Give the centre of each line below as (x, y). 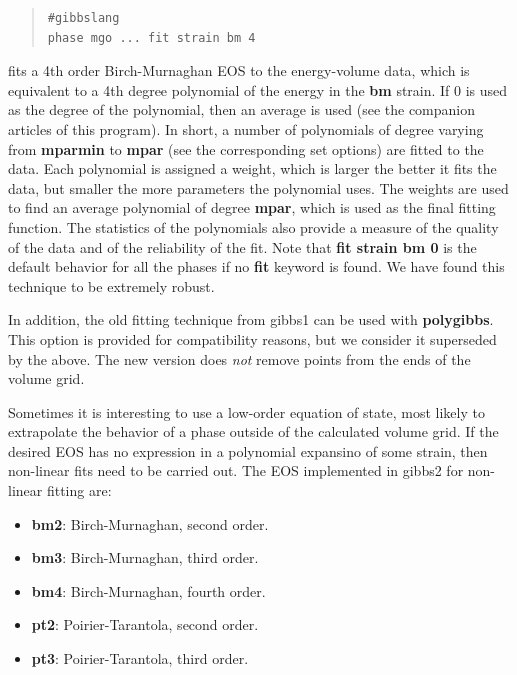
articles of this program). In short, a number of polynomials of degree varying (246, 128)
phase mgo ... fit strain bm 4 (151, 37)
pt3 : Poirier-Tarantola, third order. (140, 658)
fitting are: (79, 490)
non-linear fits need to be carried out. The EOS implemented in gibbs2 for (236, 470)
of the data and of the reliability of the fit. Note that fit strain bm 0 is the (242, 246)
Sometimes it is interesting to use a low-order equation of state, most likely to (246, 411)
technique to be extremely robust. (111, 285)
